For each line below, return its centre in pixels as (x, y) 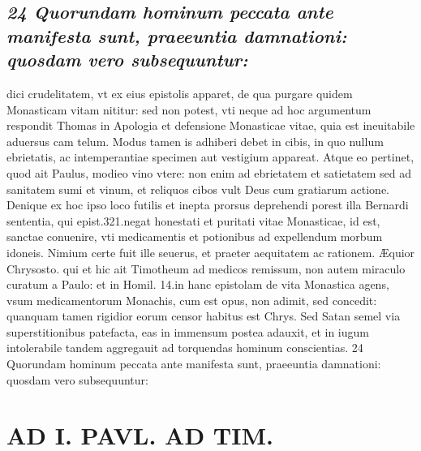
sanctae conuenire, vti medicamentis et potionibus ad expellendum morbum (195, 236)
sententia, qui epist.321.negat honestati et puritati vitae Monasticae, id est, (193, 220)
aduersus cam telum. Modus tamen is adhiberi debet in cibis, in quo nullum (195, 141)
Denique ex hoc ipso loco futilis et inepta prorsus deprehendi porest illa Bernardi (208, 205)
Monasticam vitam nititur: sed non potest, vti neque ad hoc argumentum (189, 109)
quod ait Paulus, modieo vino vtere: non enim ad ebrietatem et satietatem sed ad (209, 172)
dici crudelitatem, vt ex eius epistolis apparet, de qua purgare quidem (180, 93)
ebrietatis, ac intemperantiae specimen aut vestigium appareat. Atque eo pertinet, (210, 157)
